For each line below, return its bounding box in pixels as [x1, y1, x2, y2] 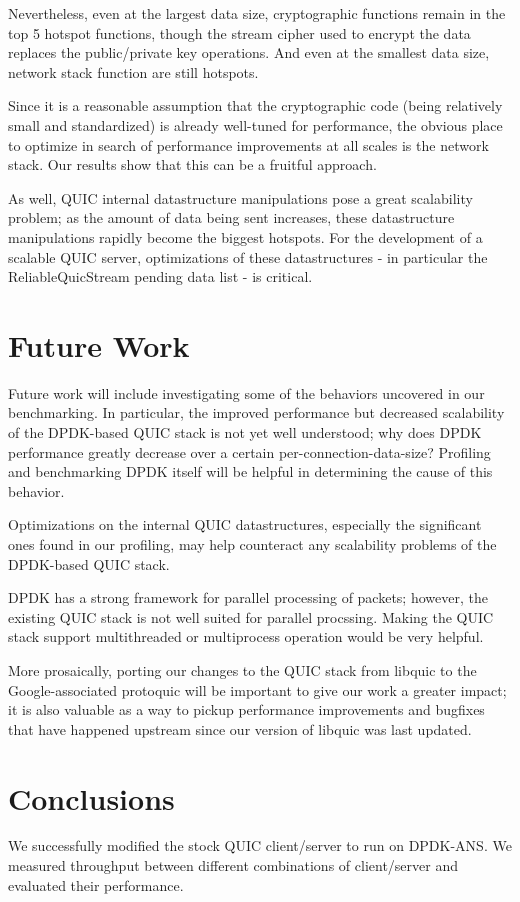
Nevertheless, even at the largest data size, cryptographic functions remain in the [8, 3, 506, 23]
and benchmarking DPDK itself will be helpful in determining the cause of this [8, 461, 493, 482]
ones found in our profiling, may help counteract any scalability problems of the [8, 534, 497, 554]
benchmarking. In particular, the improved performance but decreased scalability [8, 402, 505, 423]
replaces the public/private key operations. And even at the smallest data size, [8, 42, 490, 63]
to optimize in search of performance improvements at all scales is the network [8, 134, 489, 155]
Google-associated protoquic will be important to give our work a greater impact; [8, 679, 507, 700]
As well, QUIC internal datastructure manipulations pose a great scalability [8, 187, 473, 208]
